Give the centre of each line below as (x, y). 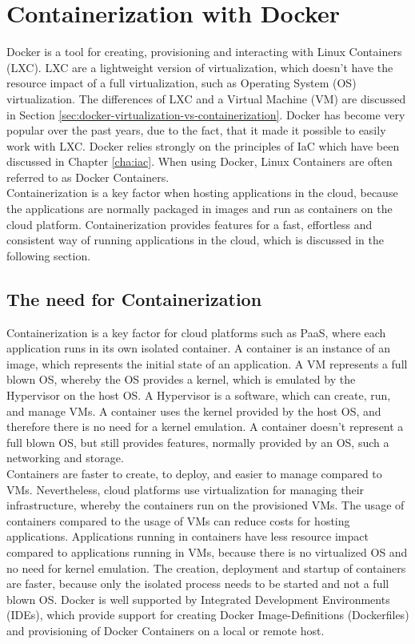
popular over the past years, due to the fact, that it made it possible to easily (196, 130)
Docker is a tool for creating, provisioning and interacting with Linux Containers (204, 52)
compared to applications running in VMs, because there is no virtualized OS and (207, 551)
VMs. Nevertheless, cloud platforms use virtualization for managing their (186, 489)
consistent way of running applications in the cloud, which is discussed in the (195, 240)
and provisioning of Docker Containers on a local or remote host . (166, 630)
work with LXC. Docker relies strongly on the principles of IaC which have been (203, 145)
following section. (49, 255)
